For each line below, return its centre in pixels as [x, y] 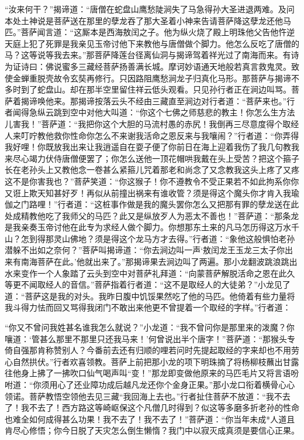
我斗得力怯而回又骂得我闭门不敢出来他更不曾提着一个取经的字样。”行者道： [148, 307]
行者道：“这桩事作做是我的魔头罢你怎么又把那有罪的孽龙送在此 [178, 204]
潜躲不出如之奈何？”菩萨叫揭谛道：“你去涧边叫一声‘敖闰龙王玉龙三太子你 [145, 250]
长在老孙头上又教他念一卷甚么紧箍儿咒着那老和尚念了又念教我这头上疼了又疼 [152, 170]
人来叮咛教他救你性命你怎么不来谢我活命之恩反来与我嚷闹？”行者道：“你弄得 [152, 135]
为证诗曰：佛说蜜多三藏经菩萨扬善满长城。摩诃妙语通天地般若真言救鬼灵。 [148, 66]
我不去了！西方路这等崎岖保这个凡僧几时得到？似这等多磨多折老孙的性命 [160, 407]
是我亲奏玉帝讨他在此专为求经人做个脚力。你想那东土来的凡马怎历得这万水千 [152, 227]
